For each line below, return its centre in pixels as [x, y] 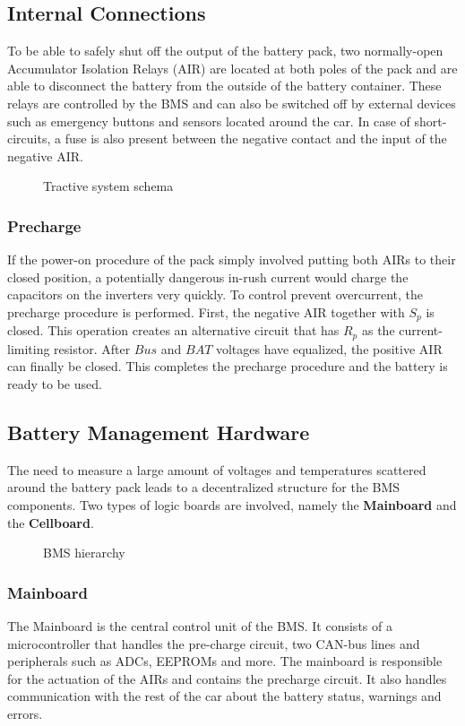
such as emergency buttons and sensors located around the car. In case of [209, 121]
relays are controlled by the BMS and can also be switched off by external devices [232, 103]
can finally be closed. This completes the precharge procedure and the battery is [228, 366]
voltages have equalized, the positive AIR [329, 348]
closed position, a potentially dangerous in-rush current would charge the [208, 277]
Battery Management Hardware [159, 432]
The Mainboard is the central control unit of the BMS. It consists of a [200, 626]
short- [431, 121]
